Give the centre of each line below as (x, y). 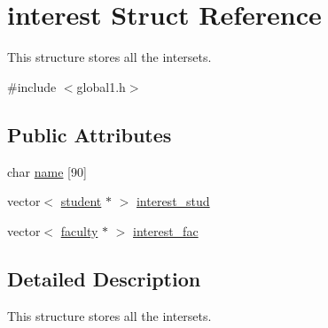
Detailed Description (104, 278)
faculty (79, 230)
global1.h (101, 86)
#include (32, 86)
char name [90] (47, 171)
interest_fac (166, 230)
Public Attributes (90, 134)
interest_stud (173, 201)
